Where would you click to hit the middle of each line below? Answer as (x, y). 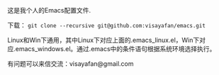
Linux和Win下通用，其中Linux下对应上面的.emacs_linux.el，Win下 (103, 40)
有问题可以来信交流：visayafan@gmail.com (71, 64)
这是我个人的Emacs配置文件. (49, 10)
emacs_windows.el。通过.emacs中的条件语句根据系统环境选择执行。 (116, 49)
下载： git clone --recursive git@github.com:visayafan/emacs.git (106, 25)
